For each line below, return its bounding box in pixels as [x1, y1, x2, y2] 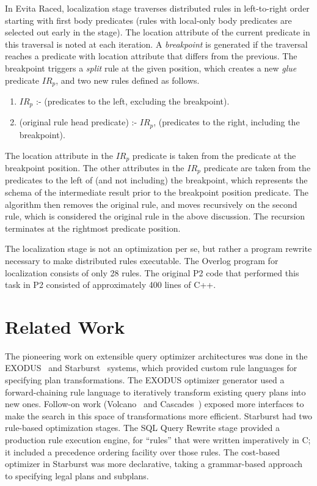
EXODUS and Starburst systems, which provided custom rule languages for [5, 361, 297, 374]
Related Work [5, 314, 125, 339]
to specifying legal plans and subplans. [5, 469, 149, 482]
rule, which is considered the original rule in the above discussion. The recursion [5, 210, 305, 223]
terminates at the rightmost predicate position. [5, 221, 181, 234]
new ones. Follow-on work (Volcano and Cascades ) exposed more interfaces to [5, 397, 304, 410]
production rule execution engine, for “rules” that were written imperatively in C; [5, 433, 311, 446]
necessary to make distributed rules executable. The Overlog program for [5, 254, 279, 267]
